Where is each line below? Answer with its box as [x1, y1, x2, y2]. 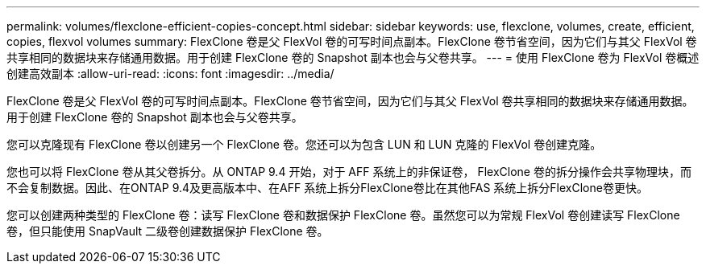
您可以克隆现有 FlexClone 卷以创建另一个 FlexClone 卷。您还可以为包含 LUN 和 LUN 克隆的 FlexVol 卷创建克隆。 [6, 137, 602, 151]
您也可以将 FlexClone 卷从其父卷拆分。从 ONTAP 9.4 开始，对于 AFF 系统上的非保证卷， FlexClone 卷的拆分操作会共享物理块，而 [6, 165, 691, 178]
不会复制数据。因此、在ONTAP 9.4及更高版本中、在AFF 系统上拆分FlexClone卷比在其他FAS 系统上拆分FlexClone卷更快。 [6, 181, 648, 194]
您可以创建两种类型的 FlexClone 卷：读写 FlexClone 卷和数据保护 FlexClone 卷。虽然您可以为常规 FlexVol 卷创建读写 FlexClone [6, 208, 680, 222]
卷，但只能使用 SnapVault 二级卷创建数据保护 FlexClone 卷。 [6, 224, 329, 238]
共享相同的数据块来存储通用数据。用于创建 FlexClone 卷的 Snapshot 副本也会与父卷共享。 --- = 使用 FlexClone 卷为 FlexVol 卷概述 [6, 51, 700, 64]
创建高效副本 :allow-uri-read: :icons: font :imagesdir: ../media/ [6, 67, 334, 80]
